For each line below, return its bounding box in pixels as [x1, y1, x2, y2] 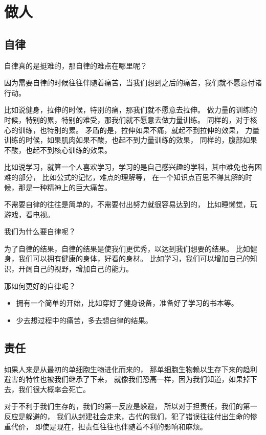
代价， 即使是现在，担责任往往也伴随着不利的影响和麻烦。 [11, 421, 207, 431]
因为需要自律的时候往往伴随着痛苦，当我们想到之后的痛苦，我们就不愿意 [4, 77, 248, 88]
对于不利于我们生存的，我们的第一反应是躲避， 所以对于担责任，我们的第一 [4, 401, 257, 411]
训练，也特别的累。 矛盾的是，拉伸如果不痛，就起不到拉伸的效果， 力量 [18, 124, 260, 135]
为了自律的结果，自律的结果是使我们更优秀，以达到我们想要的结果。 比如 [4, 243, 250, 254]
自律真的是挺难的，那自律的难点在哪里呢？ [4, 60, 147, 71]
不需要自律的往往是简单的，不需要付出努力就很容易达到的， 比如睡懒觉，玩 [4, 199, 257, 210]
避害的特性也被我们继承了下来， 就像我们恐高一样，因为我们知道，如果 [4, 374, 243, 384]
